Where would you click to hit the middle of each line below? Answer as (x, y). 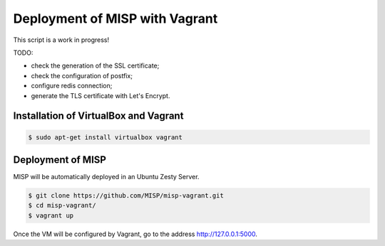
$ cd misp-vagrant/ (62, 205)
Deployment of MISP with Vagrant (115, 18)
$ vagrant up (51, 215)
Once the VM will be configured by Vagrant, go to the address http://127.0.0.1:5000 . (135, 234)
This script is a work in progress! (61, 40)
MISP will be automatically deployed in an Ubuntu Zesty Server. (106, 177)
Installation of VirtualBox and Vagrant (98, 116)
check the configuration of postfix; (82, 75)
